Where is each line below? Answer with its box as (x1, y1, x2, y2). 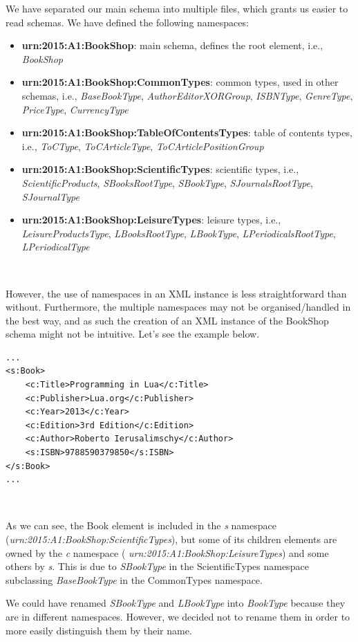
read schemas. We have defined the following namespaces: (6, 15, 249, 29)
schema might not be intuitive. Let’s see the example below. (6, 327, 260, 341)
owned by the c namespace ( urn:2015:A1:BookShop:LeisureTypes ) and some (6, 545, 329, 560)
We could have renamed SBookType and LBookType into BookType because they (6, 596, 346, 610)
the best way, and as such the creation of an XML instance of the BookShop (6, 313, 329, 327)
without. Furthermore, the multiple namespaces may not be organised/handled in (6, 300, 351, 314)
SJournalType (21, 189, 79, 203)
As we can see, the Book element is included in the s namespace (6, 518, 276, 533)
